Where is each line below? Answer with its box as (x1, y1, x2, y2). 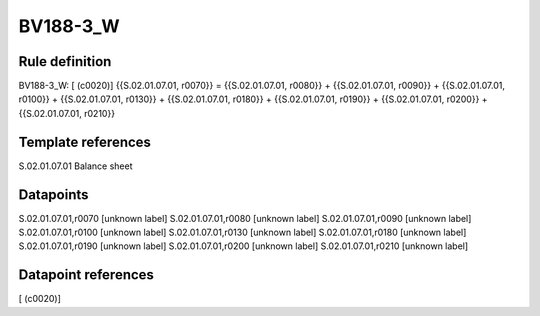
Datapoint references (18, 266, 155, 284)
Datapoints (18, 186, 89, 203)
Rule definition (18, 53, 112, 70)
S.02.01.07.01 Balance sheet (18, 160, 133, 172)
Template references (18, 133, 152, 150)
